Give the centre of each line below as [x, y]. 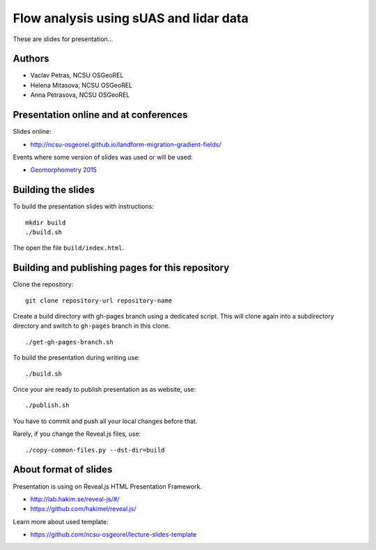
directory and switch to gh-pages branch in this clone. [92, 326]
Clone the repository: [43, 284]
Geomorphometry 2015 [64, 170]
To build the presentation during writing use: [77, 358]
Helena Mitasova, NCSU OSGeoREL [81, 85]
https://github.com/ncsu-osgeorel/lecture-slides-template [113, 535]
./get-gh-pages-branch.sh [70, 342]
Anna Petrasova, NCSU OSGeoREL [80, 95]
